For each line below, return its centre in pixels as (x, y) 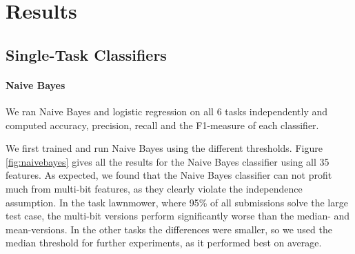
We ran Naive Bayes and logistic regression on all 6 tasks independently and (167, 111)
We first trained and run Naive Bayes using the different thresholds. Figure (164, 148)
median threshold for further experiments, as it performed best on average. (164, 243)
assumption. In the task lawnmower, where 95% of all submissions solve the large (177, 202)
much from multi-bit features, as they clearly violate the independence (154, 188)
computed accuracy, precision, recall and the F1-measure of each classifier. (162, 125)
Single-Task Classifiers (86, 54)
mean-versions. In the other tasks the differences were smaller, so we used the (169, 229)
